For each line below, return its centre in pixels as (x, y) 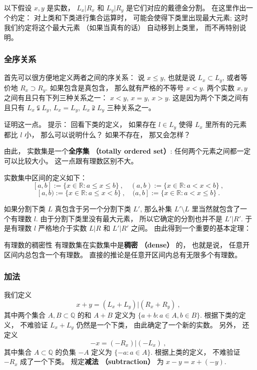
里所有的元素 (226, 124)
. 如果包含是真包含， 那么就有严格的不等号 (115, 87)
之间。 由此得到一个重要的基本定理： (191, 228)
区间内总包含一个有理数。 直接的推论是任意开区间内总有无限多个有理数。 (123, 254)
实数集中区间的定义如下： (45, 177)
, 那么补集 (156, 209)
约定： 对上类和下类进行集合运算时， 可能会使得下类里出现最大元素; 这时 (129, 18)
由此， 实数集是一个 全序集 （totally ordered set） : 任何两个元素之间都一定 (128, 151)
